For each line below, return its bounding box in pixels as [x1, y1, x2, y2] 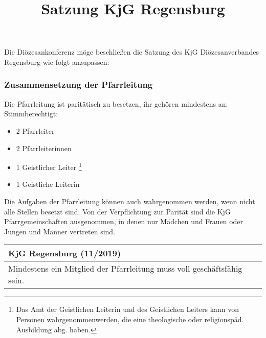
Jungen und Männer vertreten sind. [4, 226, 116, 236]
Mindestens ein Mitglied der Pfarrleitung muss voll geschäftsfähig [8, 262, 242, 275]
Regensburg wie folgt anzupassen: [4, 56, 109, 67]
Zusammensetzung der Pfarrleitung [4, 78, 153, 91]
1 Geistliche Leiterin [16, 179, 80, 189]
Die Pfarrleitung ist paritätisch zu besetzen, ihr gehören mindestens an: [4, 98, 228, 109]
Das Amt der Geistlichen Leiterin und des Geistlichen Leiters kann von [16, 304, 239, 315]
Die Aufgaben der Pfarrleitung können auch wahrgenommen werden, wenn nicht [4, 196, 255, 206]
